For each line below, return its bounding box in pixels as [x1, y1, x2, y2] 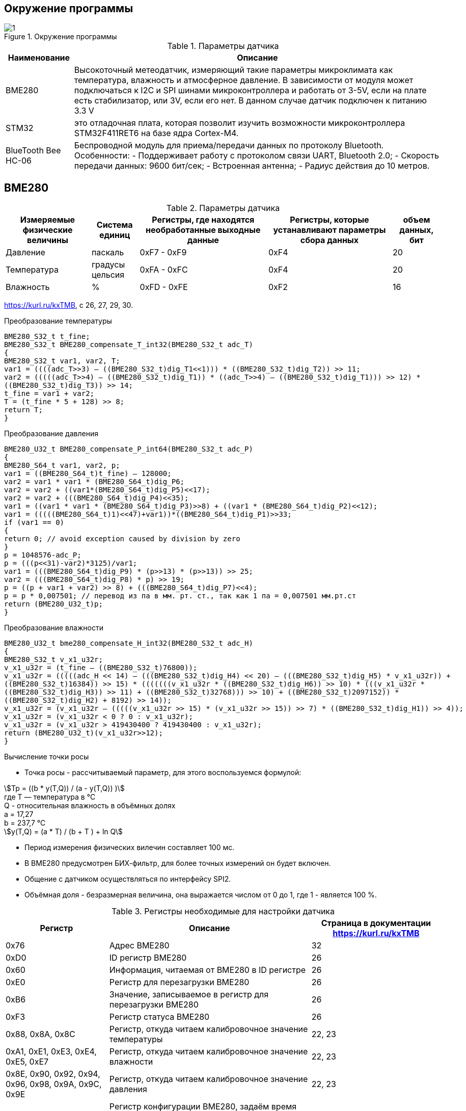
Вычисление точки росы [4, 752, 89, 761]
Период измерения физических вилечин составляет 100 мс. [24, 843, 235, 852]
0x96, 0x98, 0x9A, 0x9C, [6, 1079, 102, 1090]
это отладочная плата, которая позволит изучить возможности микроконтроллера [74, 118, 405, 128]
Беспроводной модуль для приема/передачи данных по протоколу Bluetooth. [74, 140, 384, 151]
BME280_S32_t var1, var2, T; [4, 357, 120, 365]
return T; [4, 406, 43, 414]
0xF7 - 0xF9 [140, 247, 187, 258]
